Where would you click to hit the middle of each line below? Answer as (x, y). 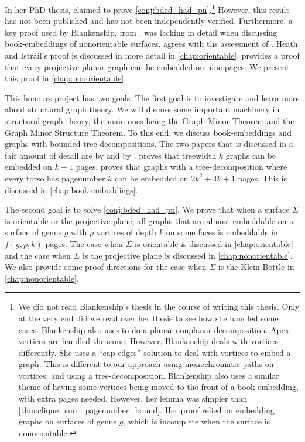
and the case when (38, 255)
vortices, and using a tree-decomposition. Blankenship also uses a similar (149, 375)
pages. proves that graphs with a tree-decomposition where (181, 167)
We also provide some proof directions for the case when (106, 267)
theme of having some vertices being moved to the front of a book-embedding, (158, 387)
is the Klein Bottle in (256, 267)
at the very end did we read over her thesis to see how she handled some (148, 318)
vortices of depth (126, 232)
